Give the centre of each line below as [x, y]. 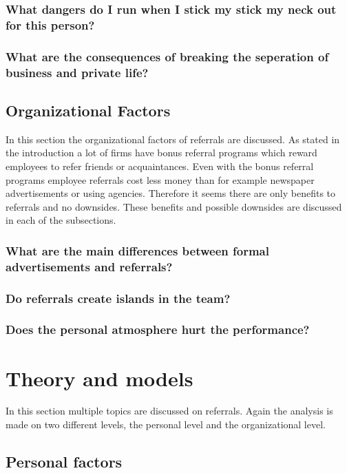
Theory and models [99, 378]
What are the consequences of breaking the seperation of [167, 56]
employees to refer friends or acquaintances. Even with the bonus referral [160, 166]
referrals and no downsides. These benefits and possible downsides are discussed [174, 206]
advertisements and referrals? [89, 266]
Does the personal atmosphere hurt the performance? [158, 329]
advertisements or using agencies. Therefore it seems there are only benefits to [171, 193]
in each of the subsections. [61, 220]
